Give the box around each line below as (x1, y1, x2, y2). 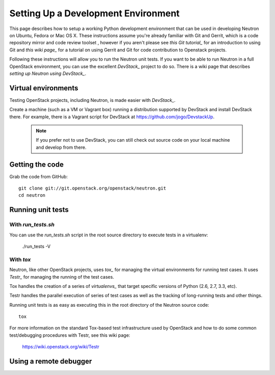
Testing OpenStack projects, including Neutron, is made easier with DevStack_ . (9, 97, 176, 103)
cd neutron (18, 193, 46, 198)
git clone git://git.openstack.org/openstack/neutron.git (18, 185, 167, 191)
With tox (9, 256, 31, 263)
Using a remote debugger (9, 357, 92, 366)
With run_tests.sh (9, 221, 54, 228)
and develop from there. (36, 144, 87, 150)
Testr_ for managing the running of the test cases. (9, 274, 115, 280)
